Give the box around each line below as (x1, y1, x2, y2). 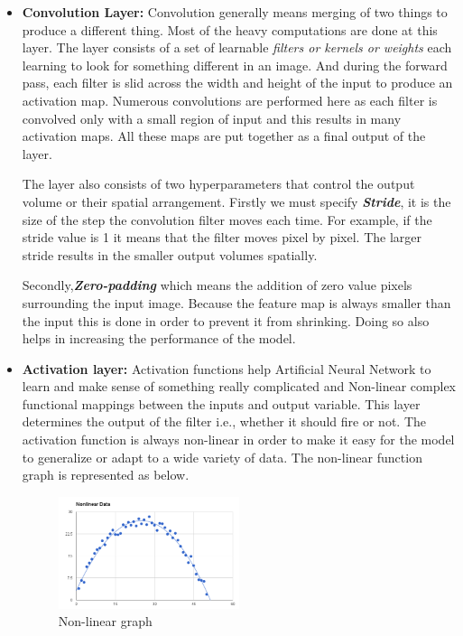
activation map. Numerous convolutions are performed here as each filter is (22, 90, 438, 109)
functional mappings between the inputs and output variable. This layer (22, 394, 421, 413)
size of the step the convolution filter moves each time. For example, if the (22, 210, 432, 229)
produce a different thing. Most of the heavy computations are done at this (22, 20, 438, 39)
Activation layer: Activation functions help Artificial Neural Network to (22, 359, 431, 378)
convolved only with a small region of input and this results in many (22, 108, 402, 127)
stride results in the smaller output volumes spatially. (22, 245, 318, 264)
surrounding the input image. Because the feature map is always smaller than (22, 293, 451, 312)
